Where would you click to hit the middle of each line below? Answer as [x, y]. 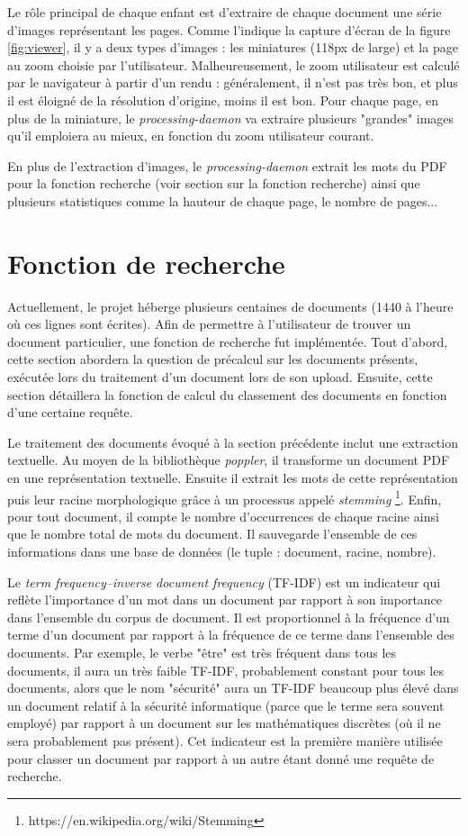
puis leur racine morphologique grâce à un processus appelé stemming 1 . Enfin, [225, 497]
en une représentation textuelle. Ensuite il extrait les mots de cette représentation [233, 477]
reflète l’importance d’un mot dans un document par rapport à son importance [225, 600]
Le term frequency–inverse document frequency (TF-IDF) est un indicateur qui [224, 582]
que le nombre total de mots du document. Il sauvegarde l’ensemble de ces [212, 534]
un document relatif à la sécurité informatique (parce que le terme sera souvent [226, 705]
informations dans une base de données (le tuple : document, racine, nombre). [222, 552]
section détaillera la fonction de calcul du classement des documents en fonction [227, 394]
